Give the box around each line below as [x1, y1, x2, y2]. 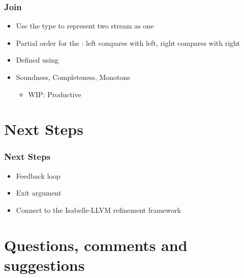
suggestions [4, 254, 85, 275]
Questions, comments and [4, 234, 188, 255]
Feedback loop [16, 170, 60, 181]
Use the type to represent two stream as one [16, 20, 154, 31]
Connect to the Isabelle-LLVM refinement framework [16, 204, 181, 215]
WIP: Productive [28, 89, 81, 99]
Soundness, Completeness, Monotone [16, 72, 131, 82]
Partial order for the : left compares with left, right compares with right [16, 37, 240, 48]
